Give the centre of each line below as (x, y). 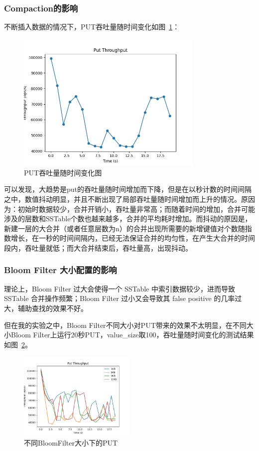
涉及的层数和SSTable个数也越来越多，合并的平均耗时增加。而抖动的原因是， (128, 219)
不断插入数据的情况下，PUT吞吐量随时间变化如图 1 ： (92, 27)
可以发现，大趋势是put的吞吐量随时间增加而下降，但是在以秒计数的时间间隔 (128, 189)
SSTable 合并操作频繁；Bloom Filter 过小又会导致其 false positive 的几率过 (123, 298)
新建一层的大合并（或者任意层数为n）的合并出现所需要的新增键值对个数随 (125, 228)
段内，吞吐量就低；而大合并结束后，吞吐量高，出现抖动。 (98, 247)
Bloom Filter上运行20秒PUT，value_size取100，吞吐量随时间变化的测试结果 (132, 335)
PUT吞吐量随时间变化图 (63, 172)
